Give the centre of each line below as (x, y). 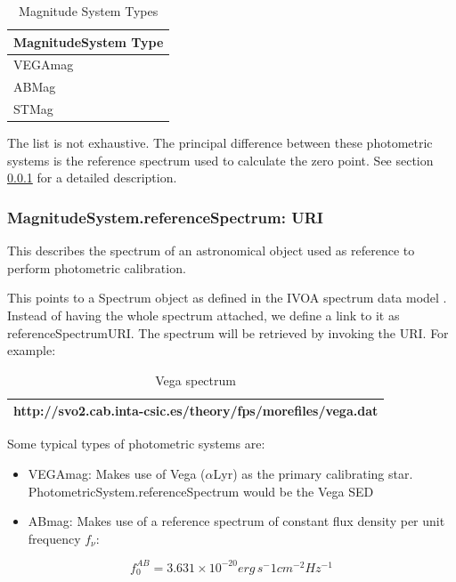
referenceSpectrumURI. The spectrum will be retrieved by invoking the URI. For (228, 332)
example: (32, 350)
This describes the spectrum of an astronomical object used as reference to (211, 251)
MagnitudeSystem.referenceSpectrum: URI (165, 217)
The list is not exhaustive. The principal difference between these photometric (220, 143)
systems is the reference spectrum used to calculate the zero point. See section (220, 160)
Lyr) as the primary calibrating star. (313, 474)
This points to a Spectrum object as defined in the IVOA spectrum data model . (227, 298)
